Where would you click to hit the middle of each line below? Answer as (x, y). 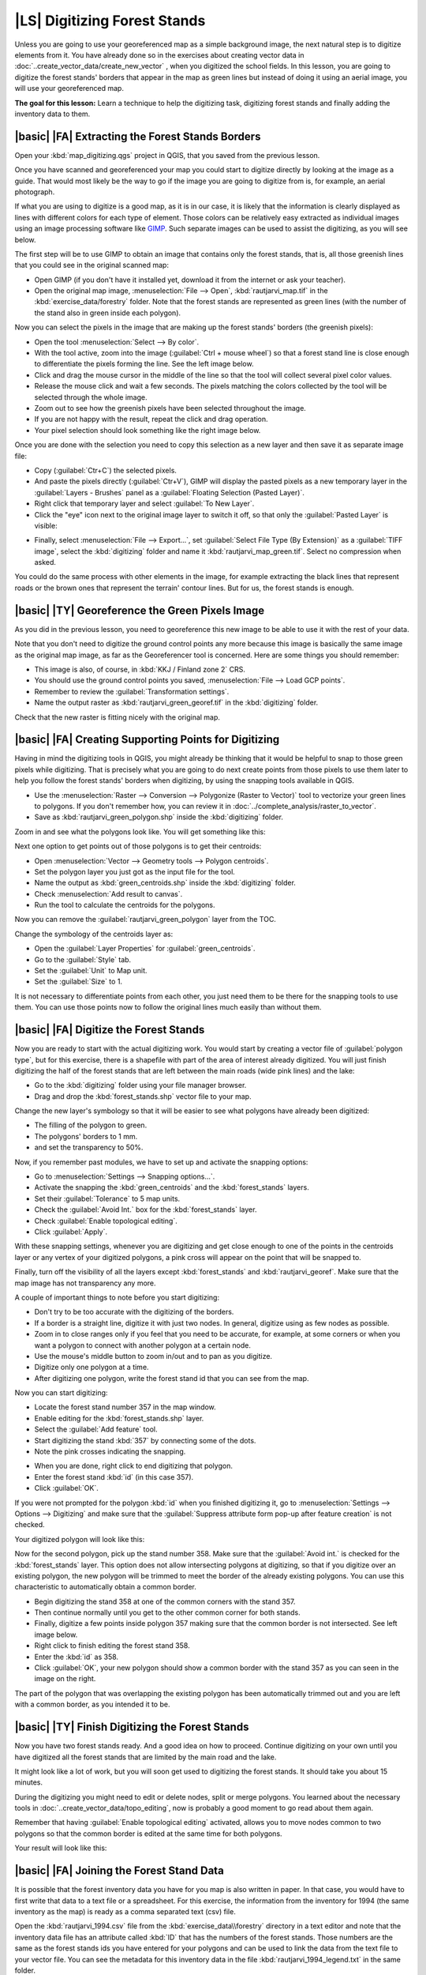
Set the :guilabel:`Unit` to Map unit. (91, 971)
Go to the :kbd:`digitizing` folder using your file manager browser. (140, 1085)
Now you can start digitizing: (61, 1393)
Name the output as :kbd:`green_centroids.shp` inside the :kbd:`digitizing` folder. (165, 883)
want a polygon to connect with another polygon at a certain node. (143, 1345)
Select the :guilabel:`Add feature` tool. (96, 1429)
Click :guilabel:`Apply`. (71, 1232)
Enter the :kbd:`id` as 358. (76, 1657)
